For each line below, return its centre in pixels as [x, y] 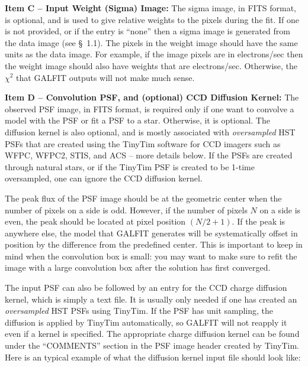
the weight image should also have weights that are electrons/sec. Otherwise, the [151, 65]
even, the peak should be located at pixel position [95, 221]
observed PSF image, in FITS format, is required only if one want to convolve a [150, 108]
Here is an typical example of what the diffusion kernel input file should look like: [153, 357]
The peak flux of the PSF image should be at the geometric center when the [143, 198]
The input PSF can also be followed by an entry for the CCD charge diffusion [146, 288]
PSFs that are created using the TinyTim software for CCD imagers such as [143, 143]
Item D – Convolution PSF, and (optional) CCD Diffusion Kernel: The [152, 97]
